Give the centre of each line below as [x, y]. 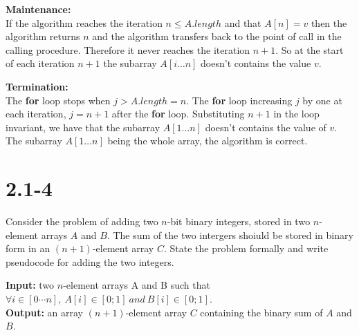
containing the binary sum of [261, 312]
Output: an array [45, 312]
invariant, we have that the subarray [83, 127]
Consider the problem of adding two [82, 221]
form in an [28, 248]
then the [329, 22]
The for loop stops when [58, 100]
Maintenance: [38, 9]
